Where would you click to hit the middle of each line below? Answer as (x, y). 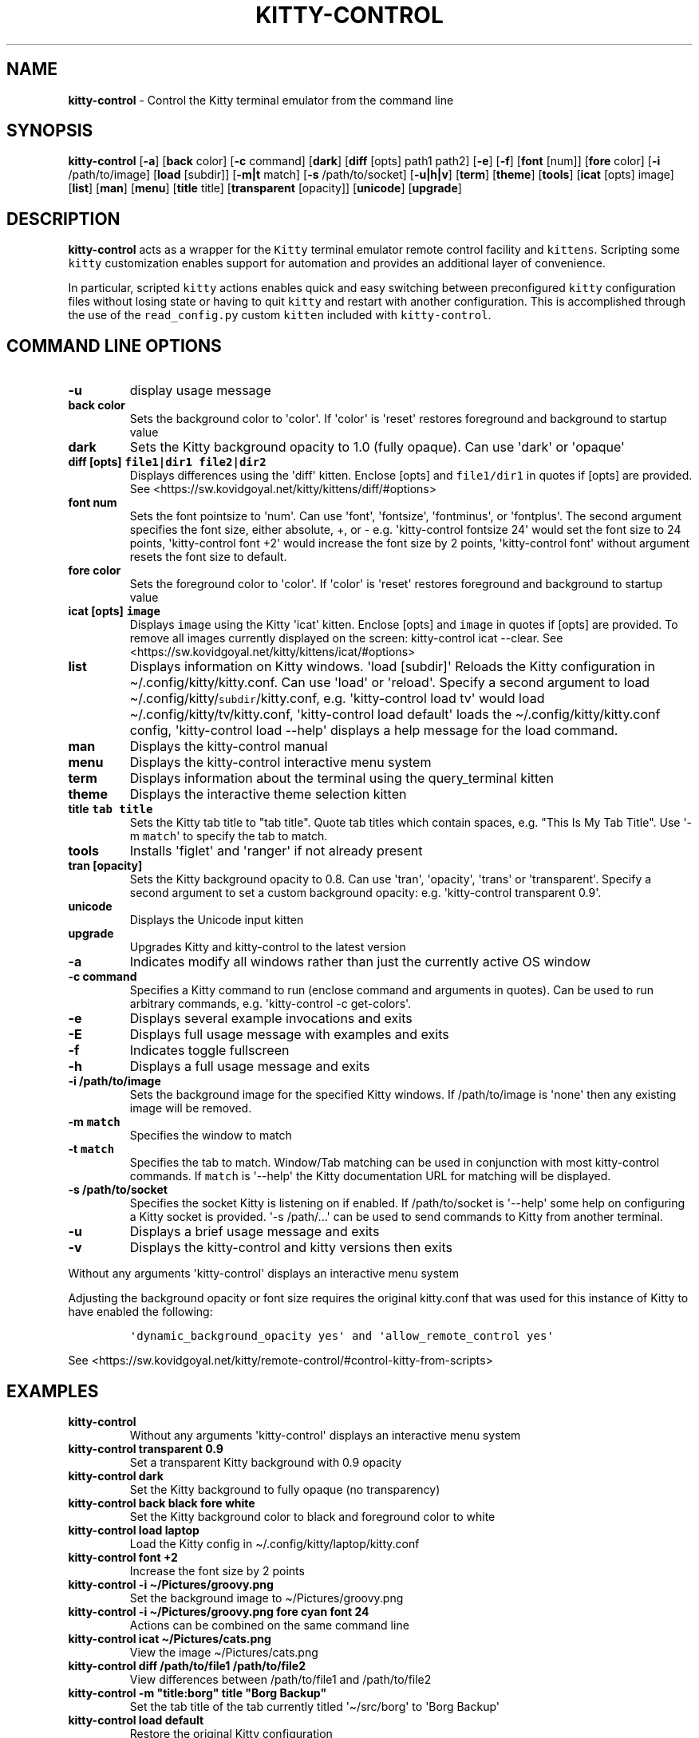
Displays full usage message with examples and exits (289, 1035)
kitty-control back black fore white (162, 1503)
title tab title (111, 809)
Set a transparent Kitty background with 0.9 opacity (266, 1462)
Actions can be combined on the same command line (269, 1625)
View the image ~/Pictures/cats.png (224, 1652)
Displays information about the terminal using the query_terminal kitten (342, 778)
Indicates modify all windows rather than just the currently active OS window (360, 962)
